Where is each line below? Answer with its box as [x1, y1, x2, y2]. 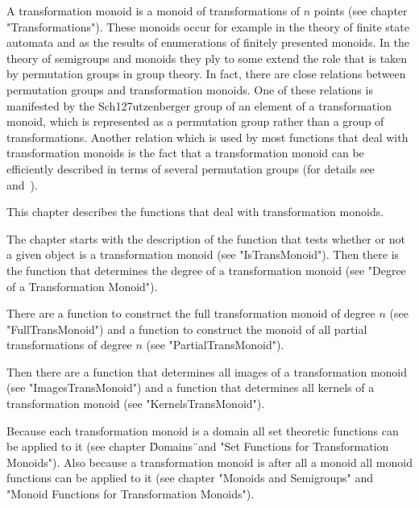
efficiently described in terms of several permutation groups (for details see [6, 160, 375, 177]
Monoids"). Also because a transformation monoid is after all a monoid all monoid [6, 453, 413, 470]
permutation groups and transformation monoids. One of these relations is [6, 81, 373, 98]
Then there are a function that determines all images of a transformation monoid [6, 363, 408, 380]
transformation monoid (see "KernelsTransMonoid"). [6, 395, 265, 412]
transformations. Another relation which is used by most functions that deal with [6, 128, 409, 145]
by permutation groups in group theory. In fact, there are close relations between [6, 65, 406, 82]
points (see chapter [313, 2, 408, 19]
